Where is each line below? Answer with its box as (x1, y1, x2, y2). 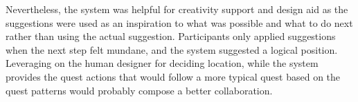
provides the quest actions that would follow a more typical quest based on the (6, 69, 341, 83)
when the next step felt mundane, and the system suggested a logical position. (6, 42, 338, 57)
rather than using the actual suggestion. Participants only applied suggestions (6, 29, 336, 43)
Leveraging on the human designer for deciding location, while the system (6, 56, 319, 70)
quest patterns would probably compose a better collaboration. (6, 83, 273, 97)
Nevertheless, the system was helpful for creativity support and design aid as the (6, 2, 348, 16)
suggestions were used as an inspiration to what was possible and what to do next (6, 15, 353, 30)
